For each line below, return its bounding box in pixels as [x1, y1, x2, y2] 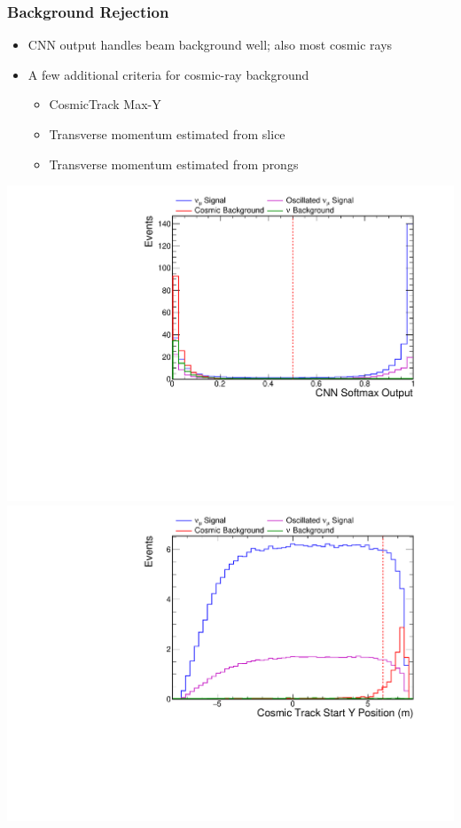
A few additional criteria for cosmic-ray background [27, 65, 309, 83]
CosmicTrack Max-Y [49, 95, 161, 113]
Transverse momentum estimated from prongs [49, 154, 299, 173]
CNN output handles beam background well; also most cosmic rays [27, 35, 393, 54]
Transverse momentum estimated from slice [49, 125, 285, 143]
